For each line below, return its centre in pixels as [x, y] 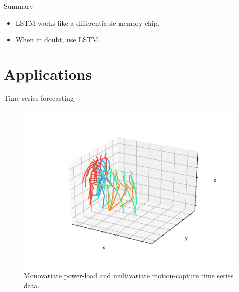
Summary [19, 6]
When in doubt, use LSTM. [58, 40]
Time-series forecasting [39, 97]
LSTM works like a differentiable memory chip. [88, 23]
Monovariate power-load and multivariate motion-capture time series [129, 275]
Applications [48, 73]
